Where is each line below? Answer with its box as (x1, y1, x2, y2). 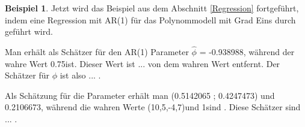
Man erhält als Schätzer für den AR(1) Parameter (5, 46, 189, 58)
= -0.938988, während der (199, 46, 295, 58)
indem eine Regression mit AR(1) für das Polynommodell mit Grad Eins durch (5, 13, 296, 26)
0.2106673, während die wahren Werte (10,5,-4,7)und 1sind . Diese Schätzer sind (5, 101, 301, 113)
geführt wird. (5, 25, 53, 38)
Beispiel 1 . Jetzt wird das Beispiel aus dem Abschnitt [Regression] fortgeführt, (5, 2, 299, 14)
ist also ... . (60, 69, 101, 81)
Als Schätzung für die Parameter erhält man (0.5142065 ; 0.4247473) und (5, 89, 275, 101)
